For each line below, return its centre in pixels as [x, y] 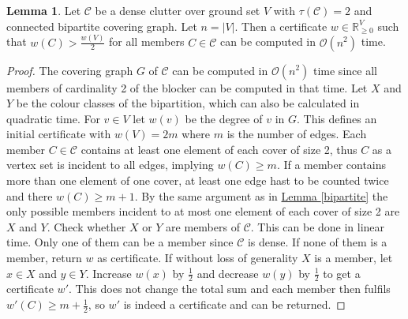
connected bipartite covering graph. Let [102, 26]
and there [30, 195]
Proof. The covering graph [70, 70]
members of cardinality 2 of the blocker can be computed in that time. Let [187, 87]
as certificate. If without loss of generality [198, 258]
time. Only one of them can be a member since [120, 242]
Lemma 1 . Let [44, 10]
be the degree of [224, 118]
